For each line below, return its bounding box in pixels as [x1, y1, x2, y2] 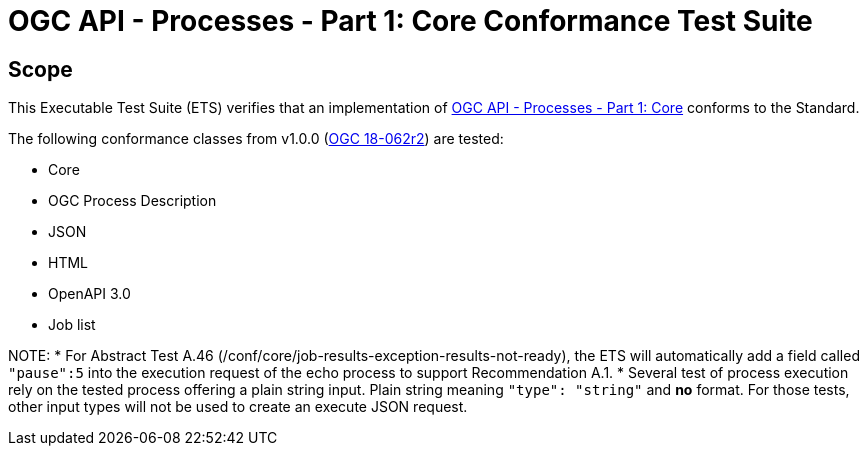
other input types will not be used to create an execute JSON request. [8, 398, 468, 416]
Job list [48, 316, 96, 334]
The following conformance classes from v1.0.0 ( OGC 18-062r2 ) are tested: [8, 130, 504, 148]
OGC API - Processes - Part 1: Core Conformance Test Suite [8, 4, 813, 38]
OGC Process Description [48, 192, 217, 210]
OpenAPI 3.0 [48, 285, 131, 303]
